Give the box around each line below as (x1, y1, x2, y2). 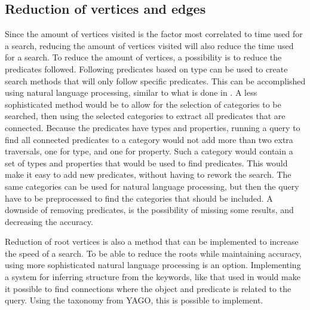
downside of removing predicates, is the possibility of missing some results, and (5, 203, 294, 216)
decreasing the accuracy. (5, 215, 93, 227)
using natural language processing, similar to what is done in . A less (5, 86, 257, 99)
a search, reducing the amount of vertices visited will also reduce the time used (5, 39, 294, 51)
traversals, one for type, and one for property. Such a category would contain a (5, 145, 293, 157)
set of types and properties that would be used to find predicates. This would (5, 156, 288, 169)
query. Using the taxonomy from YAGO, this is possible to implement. (5, 294, 263, 306)
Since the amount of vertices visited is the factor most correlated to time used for (5, 28, 303, 40)
